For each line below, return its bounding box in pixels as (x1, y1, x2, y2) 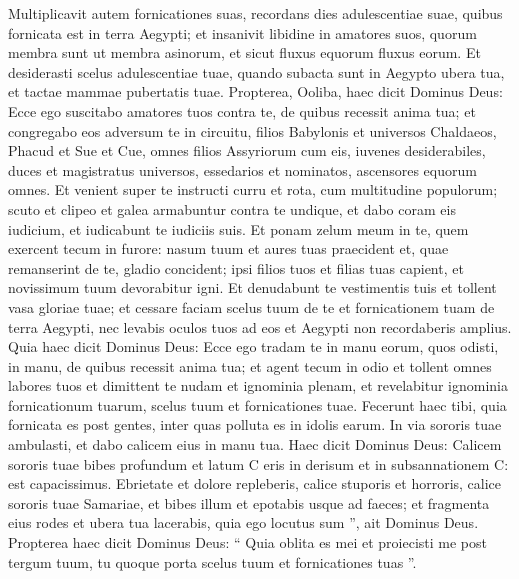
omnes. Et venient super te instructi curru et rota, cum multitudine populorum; (8, 179, 498, 200)
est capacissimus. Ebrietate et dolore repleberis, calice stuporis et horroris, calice (8, 473, 502, 494)
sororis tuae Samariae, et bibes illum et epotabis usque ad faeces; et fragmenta (8, 492, 490, 513)
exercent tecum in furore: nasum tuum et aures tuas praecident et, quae (8, 238, 449, 259)
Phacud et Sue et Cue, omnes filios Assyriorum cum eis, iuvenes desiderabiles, (8, 140, 486, 161)
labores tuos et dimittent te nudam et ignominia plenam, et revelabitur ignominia (8, 375, 509, 396)
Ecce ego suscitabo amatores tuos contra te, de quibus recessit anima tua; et (8, 100, 476, 121)
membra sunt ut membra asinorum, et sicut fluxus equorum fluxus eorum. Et (8, 42, 481, 63)
